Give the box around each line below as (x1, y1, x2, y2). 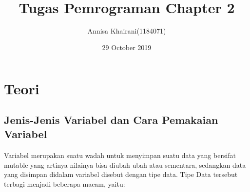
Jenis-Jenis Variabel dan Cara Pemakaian (4, 112, 218, 127)
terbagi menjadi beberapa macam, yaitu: (4, 179, 125, 189)
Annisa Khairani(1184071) (87, 26, 166, 36)
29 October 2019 (102, 42, 152, 52)
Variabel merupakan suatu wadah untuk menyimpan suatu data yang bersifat (4, 150, 236, 160)
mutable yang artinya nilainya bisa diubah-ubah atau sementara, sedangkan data (4, 159, 246, 170)
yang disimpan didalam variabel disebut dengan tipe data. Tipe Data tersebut (4, 169, 238, 179)
